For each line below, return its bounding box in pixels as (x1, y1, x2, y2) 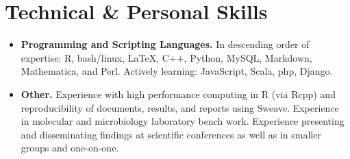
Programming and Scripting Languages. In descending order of (21, 37, 310, 51)
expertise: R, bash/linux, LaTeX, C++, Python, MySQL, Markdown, (21, 50, 312, 64)
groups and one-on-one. (21, 140, 119, 155)
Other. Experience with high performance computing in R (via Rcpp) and (21, 86, 336, 101)
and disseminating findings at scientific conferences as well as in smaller (21, 127, 321, 141)
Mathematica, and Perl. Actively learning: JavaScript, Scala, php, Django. (21, 64, 333, 78)
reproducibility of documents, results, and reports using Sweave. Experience (21, 100, 339, 114)
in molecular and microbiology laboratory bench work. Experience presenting (21, 114, 345, 128)
